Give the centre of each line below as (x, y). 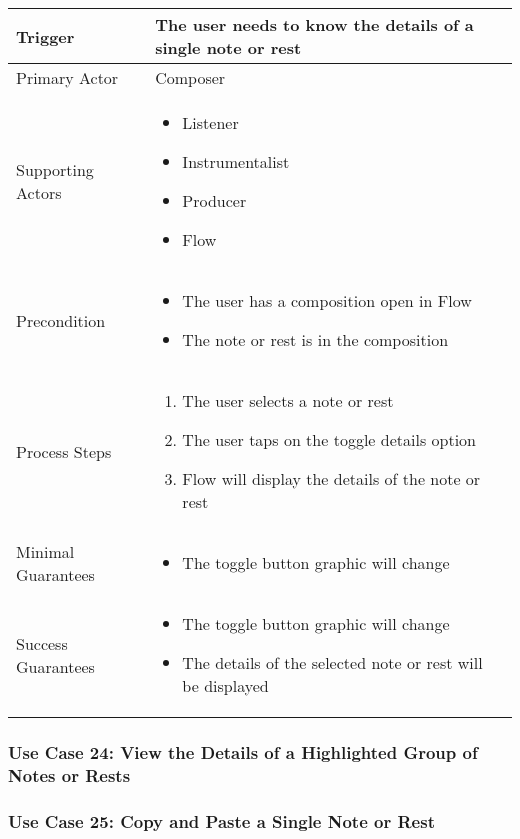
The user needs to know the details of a (314, 24)
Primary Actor (67, 77)
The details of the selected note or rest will (332, 662)
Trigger (45, 36)
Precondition (61, 320)
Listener (210, 122)
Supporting (55, 169)
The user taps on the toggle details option (329, 439)
